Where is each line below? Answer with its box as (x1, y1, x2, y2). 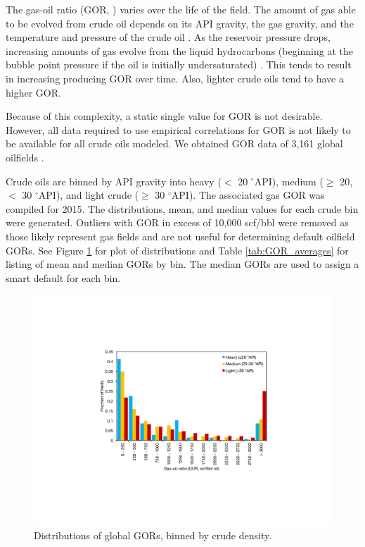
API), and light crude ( (38, 188, 139, 202)
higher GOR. (6, 85, 61, 99)
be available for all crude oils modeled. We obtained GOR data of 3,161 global (6, 136, 343, 151)
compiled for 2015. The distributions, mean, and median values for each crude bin (6, 201, 359, 216)
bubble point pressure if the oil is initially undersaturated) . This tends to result (6, 57, 352, 72)
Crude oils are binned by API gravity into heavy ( (6, 173, 222, 188)
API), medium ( (254, 173, 324, 188)
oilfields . (6, 149, 44, 164)
